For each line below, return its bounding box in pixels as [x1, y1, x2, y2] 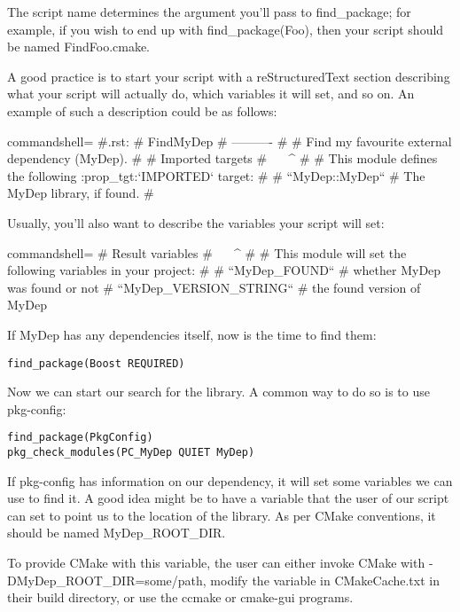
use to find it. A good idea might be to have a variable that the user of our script [7, 489, 449, 507]
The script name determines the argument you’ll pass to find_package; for [7, 3, 411, 20]
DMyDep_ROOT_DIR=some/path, [7, 570, 207, 589]
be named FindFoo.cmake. [7, 37, 151, 56]
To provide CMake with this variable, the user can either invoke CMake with [7, 553, 425, 572]
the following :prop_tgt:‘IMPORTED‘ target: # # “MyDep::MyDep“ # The [7, 166, 425, 184]
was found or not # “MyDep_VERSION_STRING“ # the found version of [7, 278, 421, 296]
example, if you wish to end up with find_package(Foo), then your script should [7, 20, 444, 38]
